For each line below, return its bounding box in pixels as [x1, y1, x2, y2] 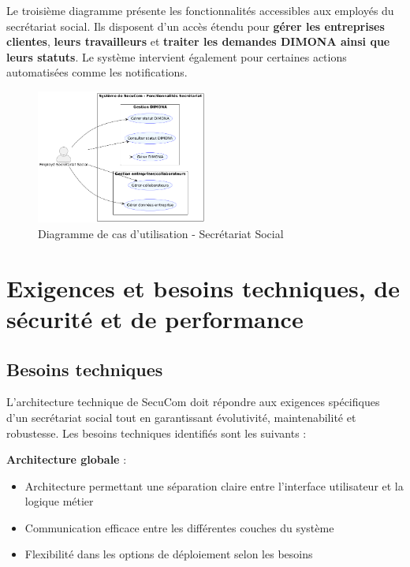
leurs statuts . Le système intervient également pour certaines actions [6, 48, 347, 65]
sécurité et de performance [6, 302, 304, 334]
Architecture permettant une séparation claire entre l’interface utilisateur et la [24, 477, 404, 494]
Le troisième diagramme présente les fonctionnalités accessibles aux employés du [6, 2, 394, 18]
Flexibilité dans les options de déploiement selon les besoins [24, 546, 313, 562]
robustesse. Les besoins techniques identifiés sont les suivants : [6, 424, 307, 441]
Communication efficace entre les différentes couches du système [24, 519, 334, 535]
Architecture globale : [6, 451, 127, 468]
